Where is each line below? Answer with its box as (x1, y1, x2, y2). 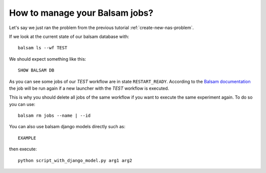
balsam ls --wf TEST (18, 45, 67, 51)
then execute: (9, 146, 37, 152)
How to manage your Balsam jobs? (9, 7, 154, 18)
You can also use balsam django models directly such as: (9, 124, 126, 130)
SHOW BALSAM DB (18, 68, 55, 73)
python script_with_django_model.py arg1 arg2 (18, 158, 133, 163)
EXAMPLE (18, 135, 36, 140)
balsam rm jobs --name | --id (18, 113, 91, 118)
